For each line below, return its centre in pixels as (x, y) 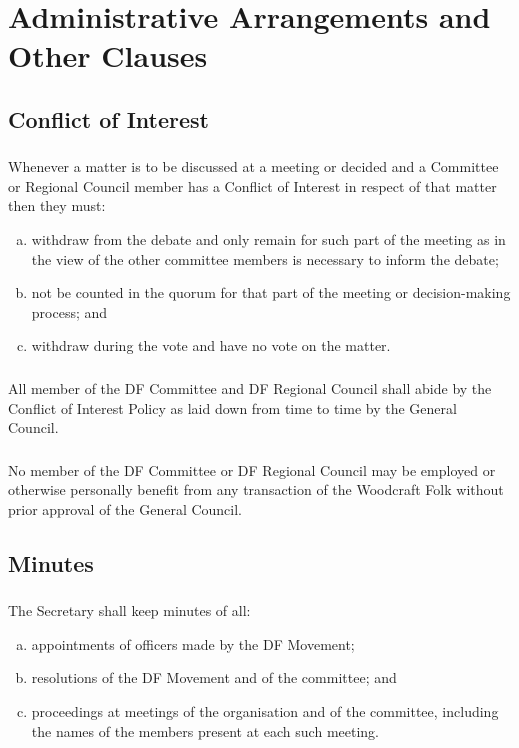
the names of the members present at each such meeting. (205, 730)
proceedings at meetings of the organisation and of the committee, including (265, 710)
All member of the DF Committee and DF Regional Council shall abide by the (250, 387)
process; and (69, 311)
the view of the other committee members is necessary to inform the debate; (265, 258)
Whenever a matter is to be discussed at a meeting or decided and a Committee (253, 166)
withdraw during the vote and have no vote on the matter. (211, 345)
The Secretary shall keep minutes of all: (129, 610)
